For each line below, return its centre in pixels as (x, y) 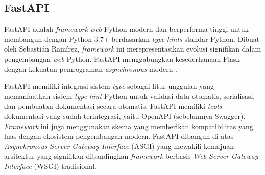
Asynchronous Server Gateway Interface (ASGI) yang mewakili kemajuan (119, 146)
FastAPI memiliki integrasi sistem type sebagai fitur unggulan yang (109, 86)
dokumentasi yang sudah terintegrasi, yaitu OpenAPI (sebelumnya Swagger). (125, 116)
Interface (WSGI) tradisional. (50, 166)
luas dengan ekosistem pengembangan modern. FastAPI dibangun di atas (119, 136)
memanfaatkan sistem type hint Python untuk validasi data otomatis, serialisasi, (130, 96)
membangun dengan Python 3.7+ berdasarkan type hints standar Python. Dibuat (132, 39)
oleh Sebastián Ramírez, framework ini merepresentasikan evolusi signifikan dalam (133, 49)
